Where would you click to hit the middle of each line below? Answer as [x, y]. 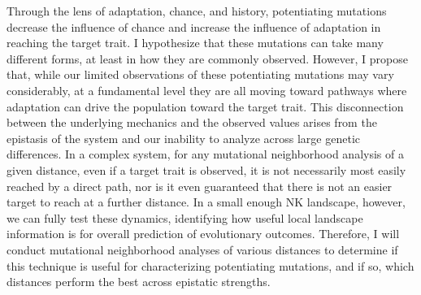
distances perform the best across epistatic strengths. [139, 282]
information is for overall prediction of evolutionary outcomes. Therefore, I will [203, 234]
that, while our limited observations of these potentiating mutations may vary [200, 74]
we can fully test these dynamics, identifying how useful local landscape [185, 217]
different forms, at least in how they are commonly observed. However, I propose [207, 58]
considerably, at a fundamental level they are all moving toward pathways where [207, 90]
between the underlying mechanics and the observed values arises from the [192, 122]
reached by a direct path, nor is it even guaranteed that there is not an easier [200, 186]
